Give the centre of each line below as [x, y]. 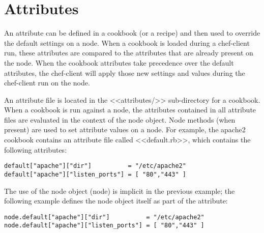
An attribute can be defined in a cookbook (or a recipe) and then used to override [132, 33]
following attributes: [36, 149]
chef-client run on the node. [47, 83]
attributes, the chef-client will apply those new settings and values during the [125, 72]
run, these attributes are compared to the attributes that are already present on [129, 53]
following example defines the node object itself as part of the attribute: [116, 201]
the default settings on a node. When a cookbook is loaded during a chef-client [127, 42]
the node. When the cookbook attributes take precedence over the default [119, 62]
